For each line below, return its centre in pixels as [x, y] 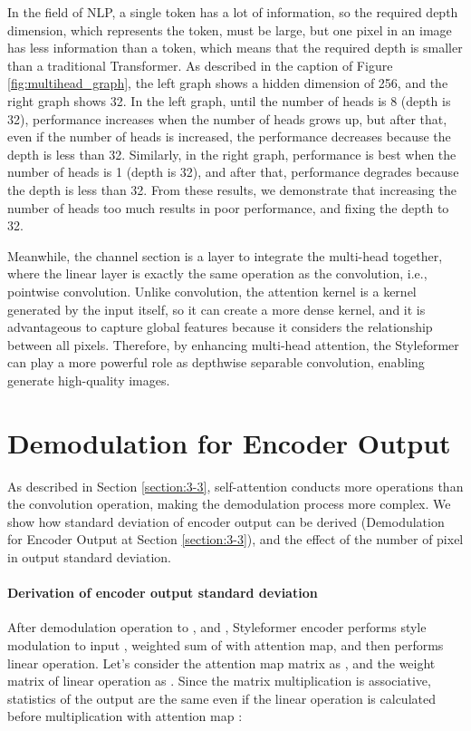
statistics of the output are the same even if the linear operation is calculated [221, 698]
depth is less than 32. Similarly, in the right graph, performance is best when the [232, 154]
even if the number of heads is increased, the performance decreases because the [229, 136]
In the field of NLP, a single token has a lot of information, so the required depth [233, 12]
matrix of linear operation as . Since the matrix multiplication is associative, [219, 681]
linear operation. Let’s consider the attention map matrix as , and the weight [221, 663]
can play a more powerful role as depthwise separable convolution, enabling [216, 362]
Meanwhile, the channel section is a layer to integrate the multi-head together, [225, 255]
